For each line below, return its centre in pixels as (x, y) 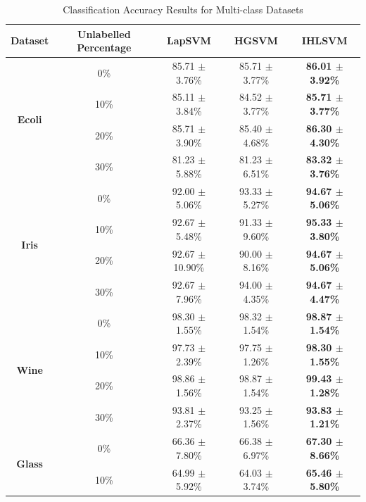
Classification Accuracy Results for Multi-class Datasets (183, 9)
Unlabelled (104, 33)
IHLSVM (324, 40)
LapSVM (189, 40)
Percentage (104, 48)
